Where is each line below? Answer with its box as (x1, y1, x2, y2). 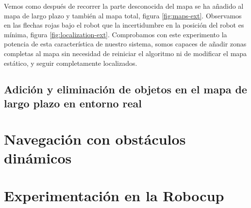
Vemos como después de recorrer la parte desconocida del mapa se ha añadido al (4, 1, 244, 11)
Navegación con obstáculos (4, 129, 186, 149)
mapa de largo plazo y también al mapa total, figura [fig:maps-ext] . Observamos (4, 10, 242, 20)
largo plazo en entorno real (4, 95, 142, 110)
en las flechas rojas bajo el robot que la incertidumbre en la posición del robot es (4, 20, 244, 30)
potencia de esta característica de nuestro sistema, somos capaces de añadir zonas (4, 39, 247, 49)
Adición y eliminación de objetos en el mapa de (4, 81, 247, 96)
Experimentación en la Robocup (4, 186, 224, 206)
